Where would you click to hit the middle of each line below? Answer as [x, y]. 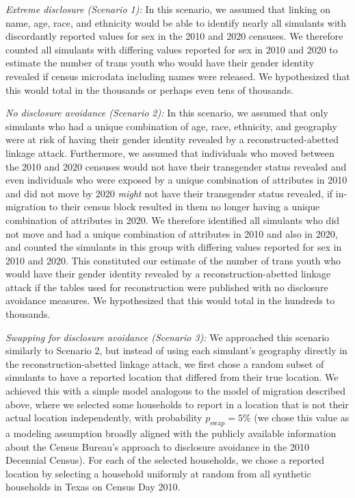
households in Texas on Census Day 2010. [93, 487]
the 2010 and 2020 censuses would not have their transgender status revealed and [176, 166]
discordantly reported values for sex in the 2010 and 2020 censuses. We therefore [174, 36]
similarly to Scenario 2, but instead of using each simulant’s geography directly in [176, 350]
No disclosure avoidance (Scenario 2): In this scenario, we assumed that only [167, 113]
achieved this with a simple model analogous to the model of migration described [175, 391]
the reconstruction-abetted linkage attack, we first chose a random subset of [165, 363]
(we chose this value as [302, 418]
